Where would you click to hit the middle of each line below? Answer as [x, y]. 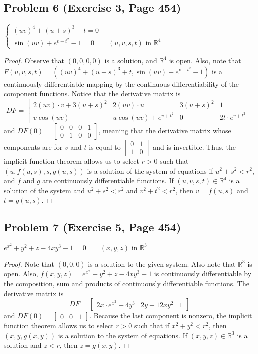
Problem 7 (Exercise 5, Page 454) [93, 227]
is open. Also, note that [205, 60]
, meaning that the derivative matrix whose [165, 130]
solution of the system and [45, 190]
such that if [152, 326]
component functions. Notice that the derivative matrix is [92, 94]
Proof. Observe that [34, 60]
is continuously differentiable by [203, 274]
